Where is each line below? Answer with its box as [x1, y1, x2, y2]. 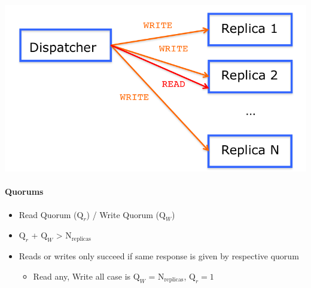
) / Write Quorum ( [86, 208, 160, 220]
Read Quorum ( [19, 208, 77, 220]
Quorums [5, 185, 44, 198]
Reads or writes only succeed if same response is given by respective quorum [19, 250, 299, 262]
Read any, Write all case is [33, 269, 131, 282]
